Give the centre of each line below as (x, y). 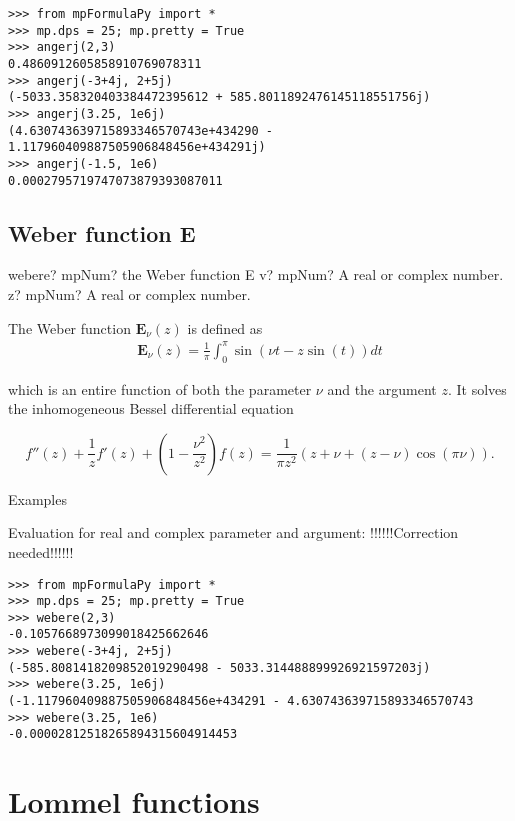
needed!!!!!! (41, 551)
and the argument (382, 388)
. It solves (477, 388)
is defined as (225, 327)
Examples (37, 498)
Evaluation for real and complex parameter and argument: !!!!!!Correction (233, 532)
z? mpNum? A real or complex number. (129, 294)
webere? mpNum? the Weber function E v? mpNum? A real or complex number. (256, 274)
